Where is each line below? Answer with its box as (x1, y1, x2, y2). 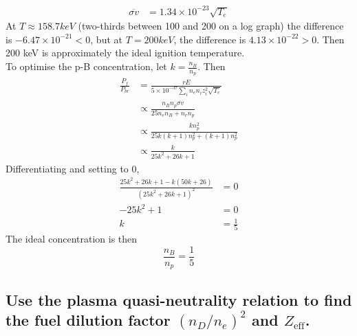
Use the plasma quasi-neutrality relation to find (6, 289, 352, 310)
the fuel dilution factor (6, 309, 171, 331)
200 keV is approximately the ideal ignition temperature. (6, 45, 245, 60)
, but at (90, 32, 122, 46)
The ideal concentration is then (6, 232, 138, 246)
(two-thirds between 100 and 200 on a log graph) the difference (78, 19, 344, 33)
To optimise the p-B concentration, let (6, 59, 167, 74)
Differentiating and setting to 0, (6, 161, 140, 175)
